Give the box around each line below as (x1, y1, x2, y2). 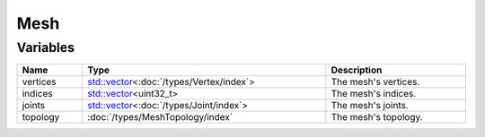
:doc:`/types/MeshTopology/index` (87, 111, 234, 124)
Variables (16, 39, 75, 56)
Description (331, 64, 383, 76)
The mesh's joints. (331, 99, 409, 112)
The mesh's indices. (331, 88, 417, 100)
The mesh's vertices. (331, 76, 420, 89)
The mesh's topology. (331, 111, 423, 124)
